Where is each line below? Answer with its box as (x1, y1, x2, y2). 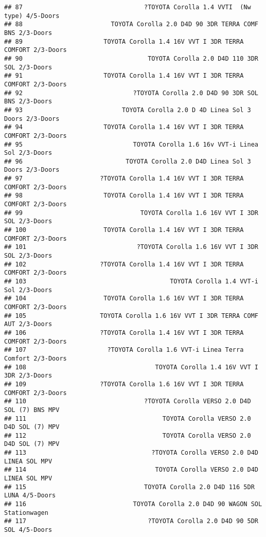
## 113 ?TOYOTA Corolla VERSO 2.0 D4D (4, 449, 258, 457)
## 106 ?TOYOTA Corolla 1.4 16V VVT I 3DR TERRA (4, 329, 244, 336)
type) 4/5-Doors (4, 12, 60, 20)
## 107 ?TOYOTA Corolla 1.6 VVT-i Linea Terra (4, 346, 244, 354)
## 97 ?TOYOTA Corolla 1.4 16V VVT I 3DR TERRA (4, 175, 244, 183)
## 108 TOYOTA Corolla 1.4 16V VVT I (4, 363, 258, 371)
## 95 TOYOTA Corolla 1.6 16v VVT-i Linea (4, 140, 258, 148)
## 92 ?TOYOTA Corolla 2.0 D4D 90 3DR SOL (4, 89, 258, 97)
